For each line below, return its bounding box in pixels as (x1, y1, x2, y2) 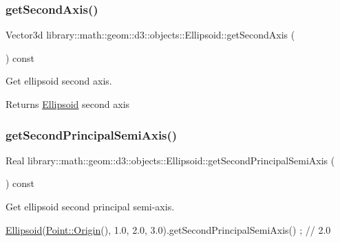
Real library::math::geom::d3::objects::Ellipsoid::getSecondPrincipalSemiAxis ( (6, 153, 335, 167)
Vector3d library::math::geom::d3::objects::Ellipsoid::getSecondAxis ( (6, 27, 295, 42)
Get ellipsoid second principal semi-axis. (6, 199, 175, 213)
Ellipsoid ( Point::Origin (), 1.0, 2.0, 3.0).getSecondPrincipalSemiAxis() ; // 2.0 (6, 222, 331, 236)
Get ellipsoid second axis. (6, 74, 112, 88)
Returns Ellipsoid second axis (6, 97, 130, 111)
